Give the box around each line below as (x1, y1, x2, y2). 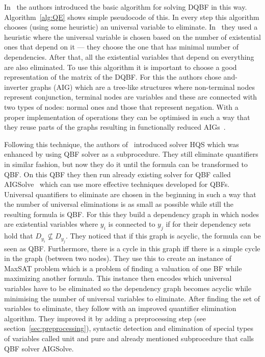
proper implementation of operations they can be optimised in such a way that (4, 111, 250, 122)
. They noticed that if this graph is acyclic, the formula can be (65, 230, 261, 241)
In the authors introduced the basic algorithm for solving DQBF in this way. (4, 2, 247, 12)
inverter (4, 81, 29, 92)
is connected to (108, 219, 155, 229)
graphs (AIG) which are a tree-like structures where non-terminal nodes (30, 81, 255, 92)
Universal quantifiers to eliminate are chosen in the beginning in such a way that (4, 188, 256, 199)
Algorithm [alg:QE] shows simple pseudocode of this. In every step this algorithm (4, 11, 259, 22)
